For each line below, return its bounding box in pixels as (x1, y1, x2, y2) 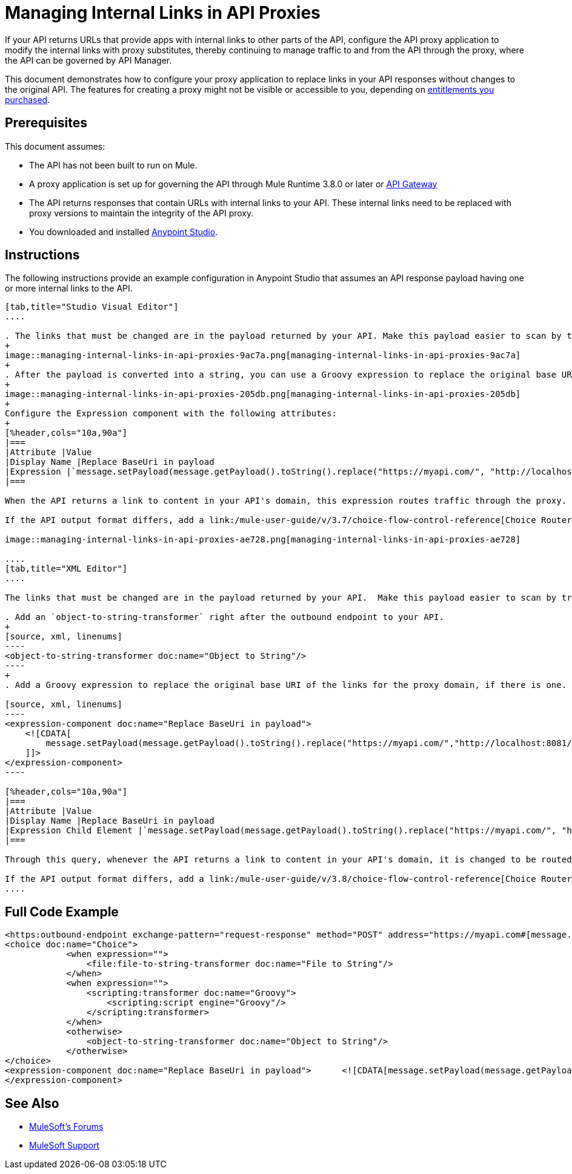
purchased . (5, 94, 50, 105)
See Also (5, 1095, 59, 1111)
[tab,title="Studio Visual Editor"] (5, 302, 179, 312)
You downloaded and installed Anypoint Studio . (29, 226, 218, 237)
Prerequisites (5, 115, 87, 131)
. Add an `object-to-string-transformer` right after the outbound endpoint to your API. (5, 612, 444, 622)
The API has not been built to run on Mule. (29, 159, 198, 170)
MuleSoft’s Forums (29, 1121, 104, 1132)
